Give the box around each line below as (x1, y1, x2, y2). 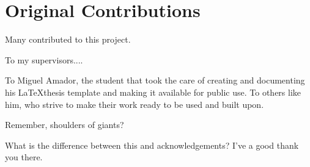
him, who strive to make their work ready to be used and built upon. (5, 98, 264, 110)
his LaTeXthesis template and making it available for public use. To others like (5, 85, 301, 98)
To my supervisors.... (5, 53, 83, 66)
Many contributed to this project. (5, 33, 131, 46)
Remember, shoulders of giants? (5, 118, 124, 131)
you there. (5, 151, 43, 163)
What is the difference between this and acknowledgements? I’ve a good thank (5, 138, 299, 151)
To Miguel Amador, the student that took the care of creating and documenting (5, 74, 305, 87)
